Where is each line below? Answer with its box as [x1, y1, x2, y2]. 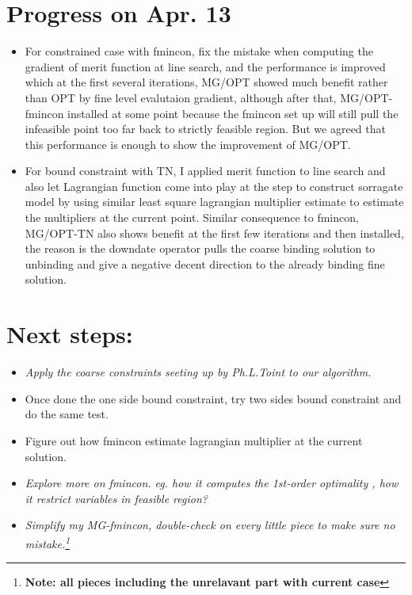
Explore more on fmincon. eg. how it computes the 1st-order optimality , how [25, 475, 399, 491]
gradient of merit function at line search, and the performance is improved [25, 58, 386, 74]
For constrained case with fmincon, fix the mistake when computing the [25, 43, 373, 59]
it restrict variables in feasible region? [25, 490, 208, 506]
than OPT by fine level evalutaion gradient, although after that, [25, 89, 337, 105]
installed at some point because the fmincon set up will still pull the [67, 105, 399, 121]
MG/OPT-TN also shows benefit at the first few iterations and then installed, [25, 224, 404, 241]
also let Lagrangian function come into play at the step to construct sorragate [25, 177, 403, 194]
